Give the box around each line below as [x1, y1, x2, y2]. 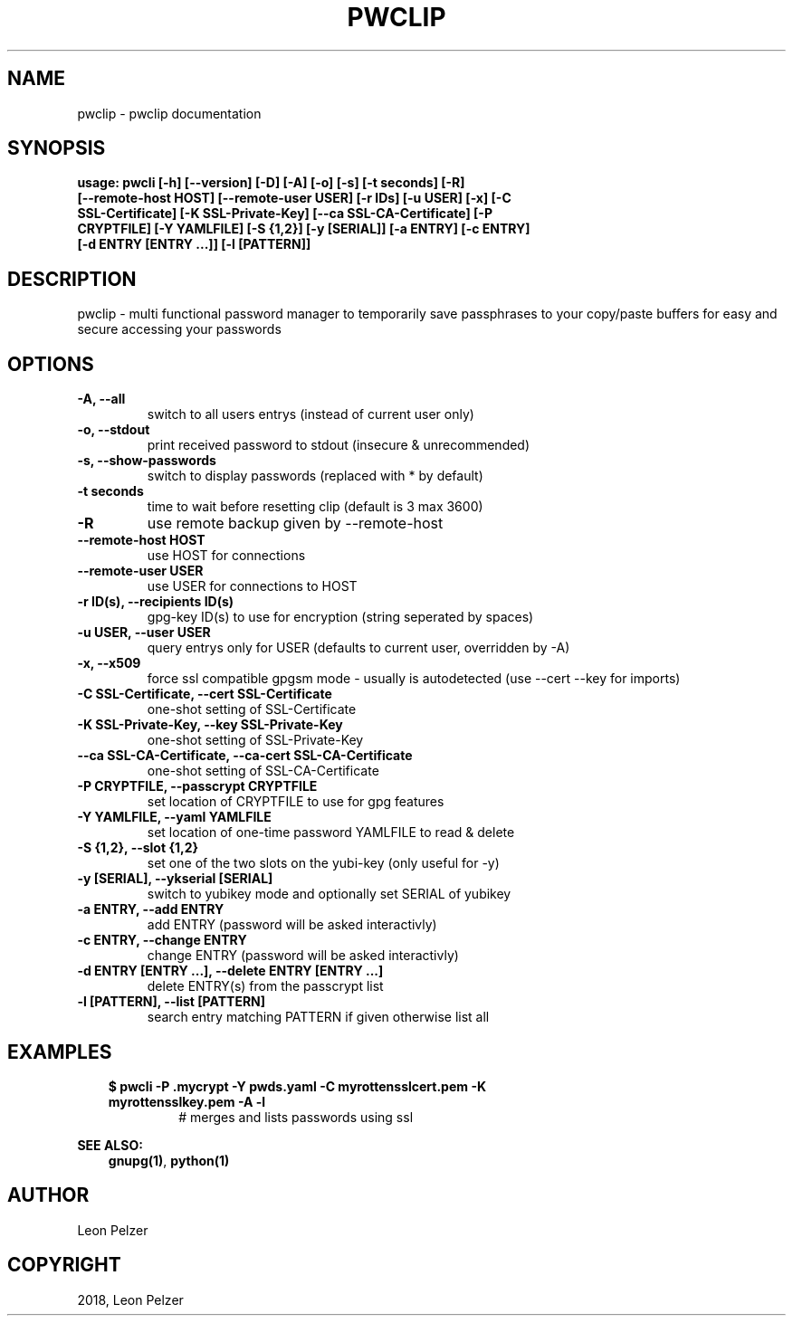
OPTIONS [7, 352, 94, 376]
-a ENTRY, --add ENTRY [77, 901, 225, 918]
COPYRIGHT [7, 1253, 121, 1277]
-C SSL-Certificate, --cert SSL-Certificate [77, 686, 332, 702]
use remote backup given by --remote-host [147, 514, 444, 533]
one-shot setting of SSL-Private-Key [147, 732, 364, 748]
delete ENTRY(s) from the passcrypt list [147, 978, 384, 995]
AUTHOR [7, 1184, 90, 1207]
